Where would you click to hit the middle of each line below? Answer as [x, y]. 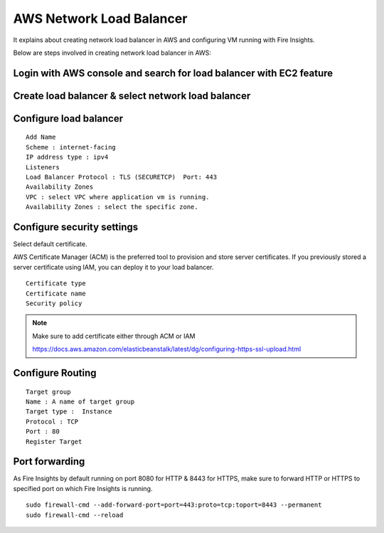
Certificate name [56, 293]
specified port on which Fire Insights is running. [83, 488]
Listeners [43, 167]
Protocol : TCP [52, 421]
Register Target [54, 442]
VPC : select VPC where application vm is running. [118, 197]
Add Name [41, 137]
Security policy [54, 303]
